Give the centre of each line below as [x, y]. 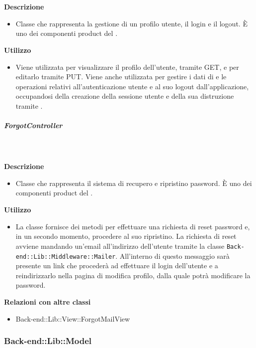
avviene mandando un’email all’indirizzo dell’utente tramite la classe [120, 246]
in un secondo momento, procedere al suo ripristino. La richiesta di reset [126, 236]
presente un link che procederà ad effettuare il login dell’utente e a [117, 265]
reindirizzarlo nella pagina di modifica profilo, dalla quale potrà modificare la [133, 275]
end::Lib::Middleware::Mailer [66, 257]
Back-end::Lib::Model [48, 341]
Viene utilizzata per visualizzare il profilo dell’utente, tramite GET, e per [127, 67]
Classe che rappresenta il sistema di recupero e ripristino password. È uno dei [134, 183]
